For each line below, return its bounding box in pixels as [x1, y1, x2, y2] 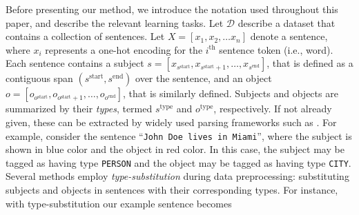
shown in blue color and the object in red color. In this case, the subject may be [6, 142, 345, 156]
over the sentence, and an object [135, 71, 272, 85]
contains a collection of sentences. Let [6, 29, 165, 43]
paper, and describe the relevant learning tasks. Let [6, 15, 224, 30]
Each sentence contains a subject [6, 56, 144, 70]
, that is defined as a [266, 56, 353, 70]
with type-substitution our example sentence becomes [6, 196, 232, 210]
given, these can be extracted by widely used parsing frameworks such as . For [6, 114, 337, 129]
